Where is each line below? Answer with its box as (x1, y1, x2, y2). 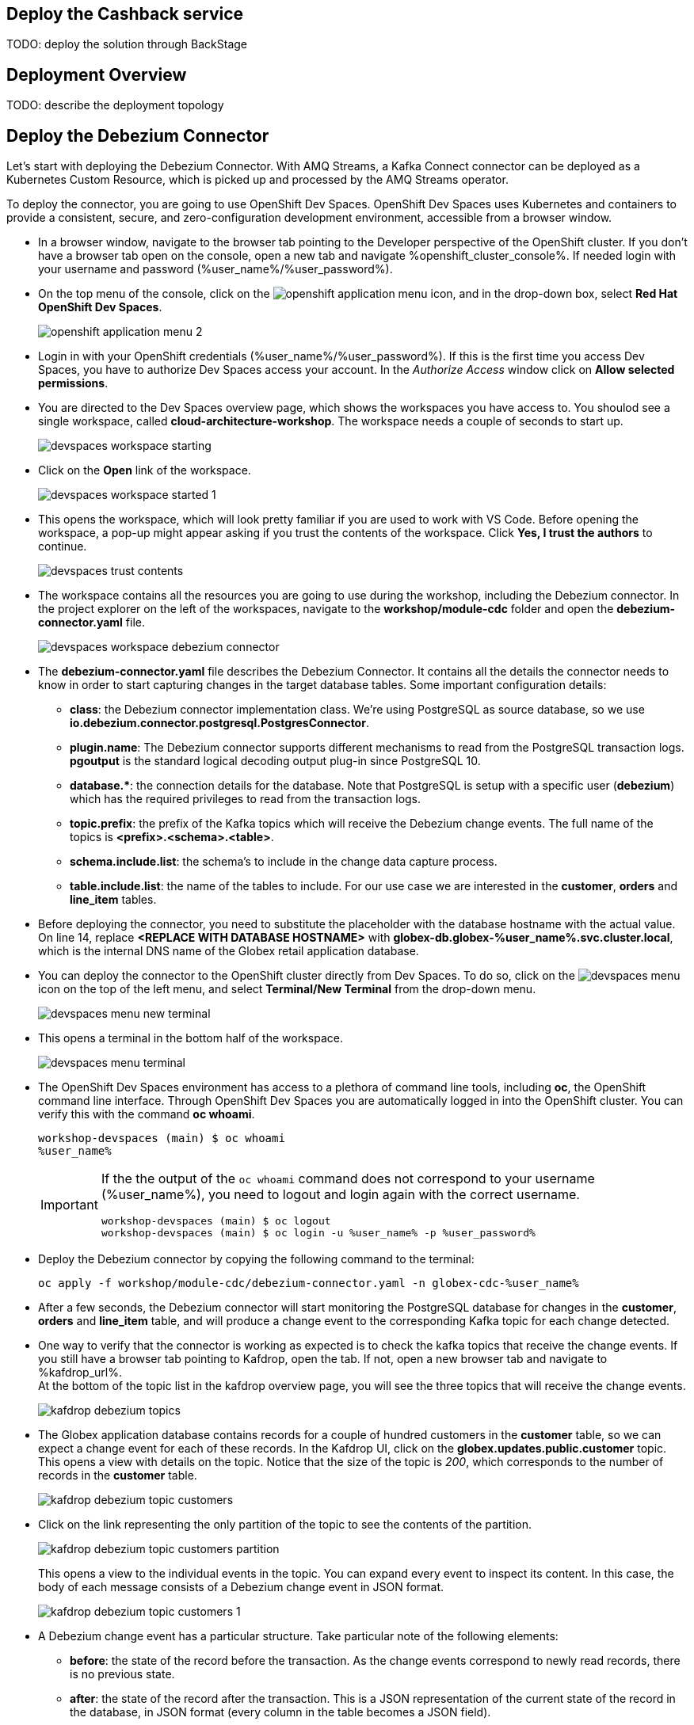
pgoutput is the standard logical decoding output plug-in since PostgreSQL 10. (70, 754, 481, 768)
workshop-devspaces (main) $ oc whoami (38, 1132, 285, 1145)
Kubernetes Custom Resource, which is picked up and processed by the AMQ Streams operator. (6, 173, 509, 187)
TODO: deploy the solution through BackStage (6, 37, 248, 51)
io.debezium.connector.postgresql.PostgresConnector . (70, 716, 369, 730)
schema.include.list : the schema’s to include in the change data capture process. (70, 855, 498, 869)
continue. (38, 539, 87, 554)
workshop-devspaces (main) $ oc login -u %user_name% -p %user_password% (101, 1227, 536, 1239)
